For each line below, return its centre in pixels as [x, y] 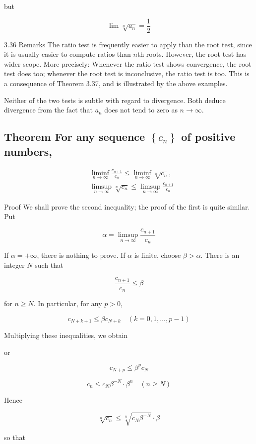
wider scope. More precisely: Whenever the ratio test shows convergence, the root [128, 63]
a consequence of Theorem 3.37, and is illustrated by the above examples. [116, 83]
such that [49, 265]
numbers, [28, 151]
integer [14, 265]
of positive [208, 137]
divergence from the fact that [48, 110]
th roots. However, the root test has [192, 54]
